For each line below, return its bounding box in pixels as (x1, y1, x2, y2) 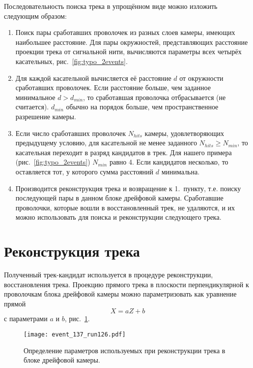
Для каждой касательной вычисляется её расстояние (15, 72, 171, 83)
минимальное (15, 92, 56, 102)
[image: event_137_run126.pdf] (24, 331, 126, 338)
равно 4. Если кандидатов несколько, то (109, 157, 228, 167)
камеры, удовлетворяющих (144, 128, 225, 138)
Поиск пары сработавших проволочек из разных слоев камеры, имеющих (15, 27, 235, 37)
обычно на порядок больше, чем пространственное (66, 101, 219, 112)
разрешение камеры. (15, 111, 76, 121)
